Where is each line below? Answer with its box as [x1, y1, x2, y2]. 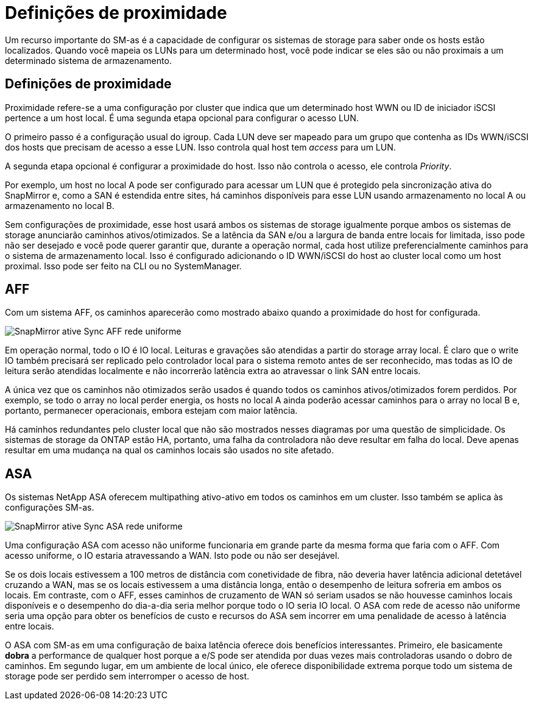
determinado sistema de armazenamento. [5, 55, 172, 66]
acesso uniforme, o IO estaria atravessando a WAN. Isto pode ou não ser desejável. [5, 550, 340, 561]
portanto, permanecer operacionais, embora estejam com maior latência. [5, 405, 298, 416]
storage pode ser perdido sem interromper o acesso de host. [5, 671, 250, 682]
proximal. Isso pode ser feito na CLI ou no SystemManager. [5, 260, 242, 271]
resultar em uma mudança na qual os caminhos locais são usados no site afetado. [5, 445, 334, 456]
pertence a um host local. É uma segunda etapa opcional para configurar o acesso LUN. [5, 112, 359, 123]
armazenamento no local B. [5, 200, 115, 211]
